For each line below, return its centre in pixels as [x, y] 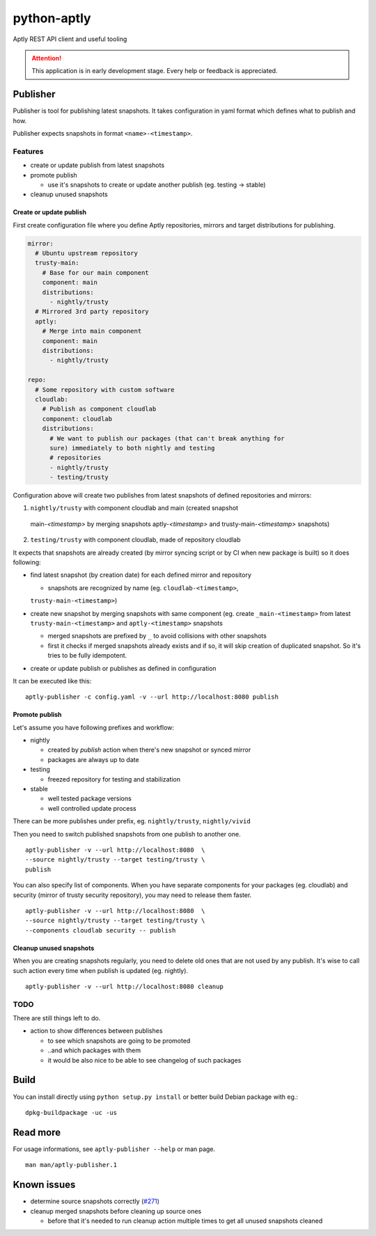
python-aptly [52, 18]
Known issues [44, 1185]
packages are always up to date [93, 759]
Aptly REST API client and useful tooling [70, 39]
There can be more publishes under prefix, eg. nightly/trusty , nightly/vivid [132, 821]
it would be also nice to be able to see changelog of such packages [144, 1060]
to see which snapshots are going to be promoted [119, 1040]
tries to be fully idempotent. [87, 656]
